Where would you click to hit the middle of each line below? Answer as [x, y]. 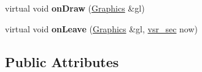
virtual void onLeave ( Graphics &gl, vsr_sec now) [102, 28]
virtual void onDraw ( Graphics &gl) [75, 8]
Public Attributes [62, 61]
